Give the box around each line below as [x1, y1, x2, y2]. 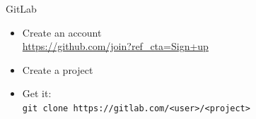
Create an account [22, 25, 102, 39]
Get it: [22, 86, 52, 101]
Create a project [22, 62, 93, 77]
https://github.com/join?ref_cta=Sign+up [22, 39, 209, 54]
